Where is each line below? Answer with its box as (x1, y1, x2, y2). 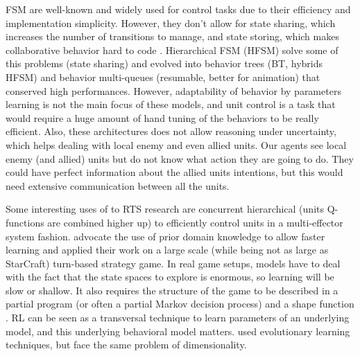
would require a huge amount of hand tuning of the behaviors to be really (6, 110, 319, 125)
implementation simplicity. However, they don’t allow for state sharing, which (6, 15, 336, 30)
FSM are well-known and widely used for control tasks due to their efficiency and (6, 2, 351, 16)
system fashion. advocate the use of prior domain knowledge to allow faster (6, 229, 325, 243)
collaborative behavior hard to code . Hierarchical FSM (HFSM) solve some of (6, 42, 338, 57)
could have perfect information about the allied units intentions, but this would (6, 165, 343, 179)
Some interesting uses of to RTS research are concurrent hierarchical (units (6, 202, 324, 216)
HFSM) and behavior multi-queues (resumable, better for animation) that (6, 69, 320, 84)
